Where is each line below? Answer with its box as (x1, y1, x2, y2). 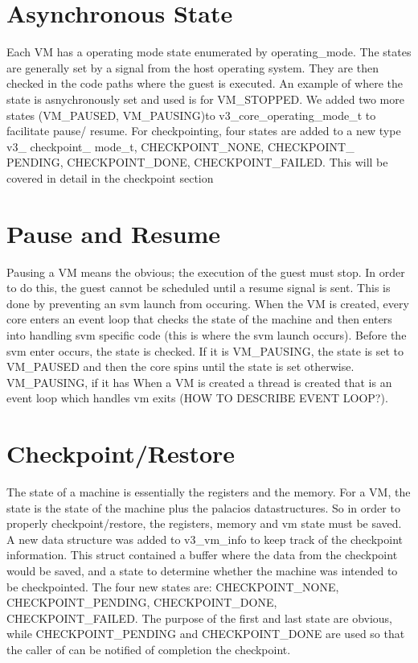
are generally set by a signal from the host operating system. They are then (6, 59, 379, 76)
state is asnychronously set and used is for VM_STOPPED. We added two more (6, 90, 404, 107)
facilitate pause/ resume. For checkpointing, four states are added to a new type (6, 122, 401, 139)
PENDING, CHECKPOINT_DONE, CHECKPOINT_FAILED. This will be (6, 154, 388, 171)
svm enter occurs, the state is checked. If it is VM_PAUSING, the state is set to (6, 342, 404, 359)
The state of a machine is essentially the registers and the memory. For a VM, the (6, 484, 411, 500)
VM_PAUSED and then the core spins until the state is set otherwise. (6, 358, 354, 375)
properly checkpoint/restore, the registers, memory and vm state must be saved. (6, 515, 402, 532)
